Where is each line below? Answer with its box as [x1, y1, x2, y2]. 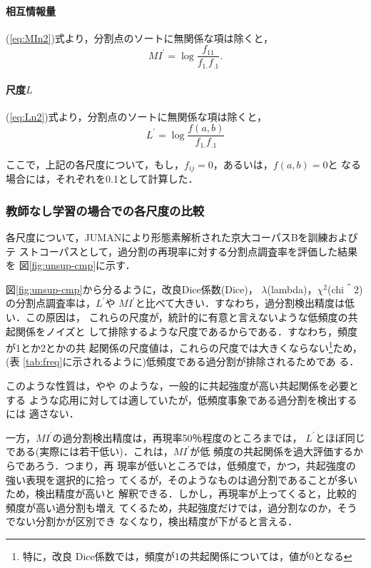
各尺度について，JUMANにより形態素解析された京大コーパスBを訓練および [6, 230, 358, 245]
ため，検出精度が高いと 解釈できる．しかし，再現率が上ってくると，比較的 [6, 486, 357, 501]
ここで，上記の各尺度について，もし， [6, 156, 185, 171]
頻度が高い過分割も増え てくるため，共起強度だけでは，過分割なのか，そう [6, 499, 357, 514]
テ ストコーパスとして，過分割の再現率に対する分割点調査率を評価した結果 [6, 243, 358, 258]
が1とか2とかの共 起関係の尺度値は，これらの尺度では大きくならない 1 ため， [6, 338, 362, 355]
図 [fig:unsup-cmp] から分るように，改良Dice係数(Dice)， [6, 281, 258, 296]
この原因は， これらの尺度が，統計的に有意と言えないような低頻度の [25, 310, 348, 325]
